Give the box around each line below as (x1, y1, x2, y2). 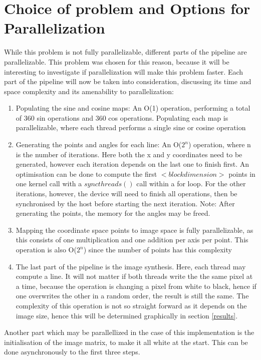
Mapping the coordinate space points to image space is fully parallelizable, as (16, 224, 253, 235)
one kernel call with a (16, 178, 82, 189)
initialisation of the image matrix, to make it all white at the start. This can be (4, 336, 248, 347)
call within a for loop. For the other (136, 178, 246, 189)
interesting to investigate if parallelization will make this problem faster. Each (4, 66, 243, 77)
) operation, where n (188, 139, 251, 150)
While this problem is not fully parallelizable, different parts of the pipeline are (4, 47, 247, 57)
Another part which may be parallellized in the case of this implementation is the (4, 327, 254, 337)
